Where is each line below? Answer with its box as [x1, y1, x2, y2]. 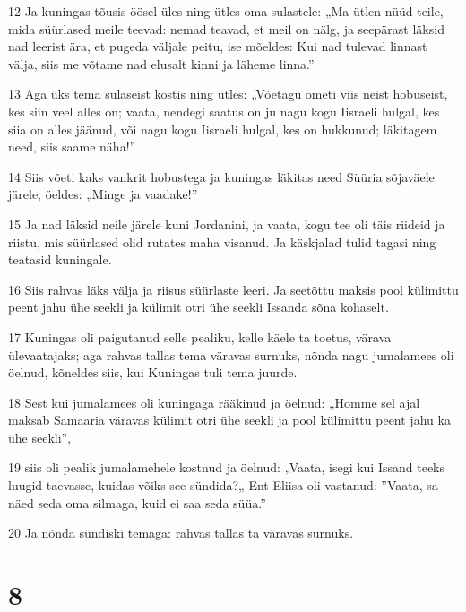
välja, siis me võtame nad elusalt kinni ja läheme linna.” [8, 54, 315, 73]
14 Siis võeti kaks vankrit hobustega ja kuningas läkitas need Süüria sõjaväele [8, 167, 435, 185]
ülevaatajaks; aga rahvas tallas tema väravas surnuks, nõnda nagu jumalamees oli [8, 345, 454, 364]
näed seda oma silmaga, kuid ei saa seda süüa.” [8, 493, 266, 512]
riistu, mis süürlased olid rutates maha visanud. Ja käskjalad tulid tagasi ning [8, 232, 436, 251]
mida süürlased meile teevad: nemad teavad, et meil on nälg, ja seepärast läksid [8, 19, 444, 38]
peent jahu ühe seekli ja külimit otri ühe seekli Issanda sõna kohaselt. [8, 297, 389, 316]
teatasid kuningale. [8, 250, 112, 269]
